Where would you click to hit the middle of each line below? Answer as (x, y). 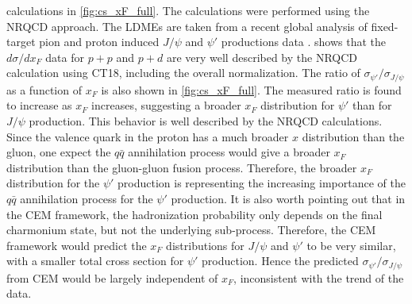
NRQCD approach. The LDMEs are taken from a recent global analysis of (187, 26)
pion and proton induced (99, 42)
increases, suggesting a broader (166, 105)
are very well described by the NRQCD (262, 57)
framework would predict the (77, 245)
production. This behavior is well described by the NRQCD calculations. (206, 121)
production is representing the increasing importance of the (262, 183)
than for (372, 105)
